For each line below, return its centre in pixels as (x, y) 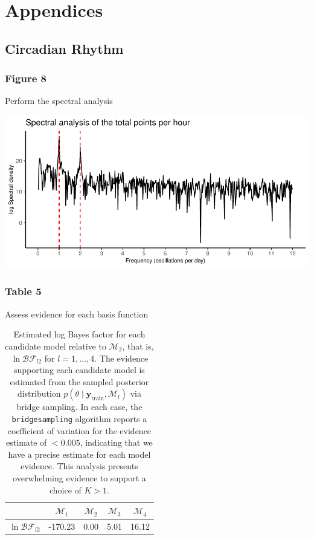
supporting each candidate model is (79, 370)
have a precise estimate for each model (79, 454)
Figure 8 (26, 78)
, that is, (138, 346)
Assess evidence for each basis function (77, 314)
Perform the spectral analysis (59, 101)
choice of (65, 490)
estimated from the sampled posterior (79, 381)
